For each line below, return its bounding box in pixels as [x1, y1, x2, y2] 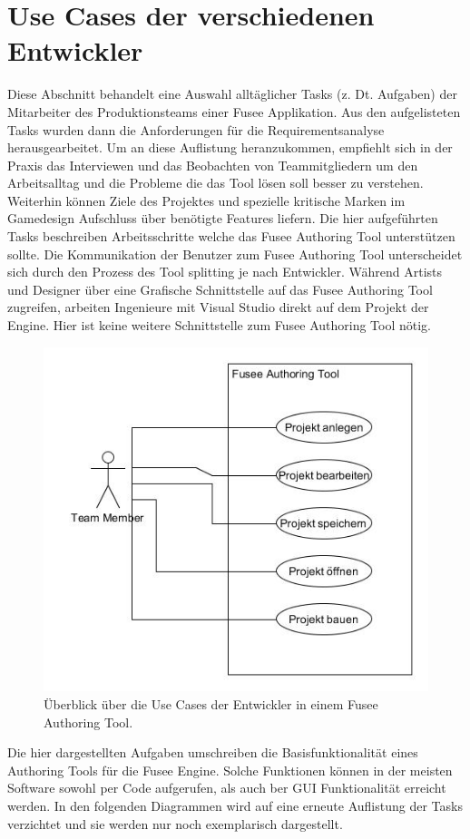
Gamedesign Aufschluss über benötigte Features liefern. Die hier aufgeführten [7, 209, 438, 228]
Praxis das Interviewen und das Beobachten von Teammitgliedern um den [7, 155, 418, 174]
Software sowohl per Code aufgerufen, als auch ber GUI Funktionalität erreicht [7, 778, 446, 797]
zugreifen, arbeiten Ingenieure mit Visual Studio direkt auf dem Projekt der [7, 298, 429, 317]
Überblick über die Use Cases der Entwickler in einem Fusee [44, 695, 378, 714]
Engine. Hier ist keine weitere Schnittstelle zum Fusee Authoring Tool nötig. [7, 316, 432, 335]
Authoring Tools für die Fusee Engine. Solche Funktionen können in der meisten [7, 760, 453, 779]
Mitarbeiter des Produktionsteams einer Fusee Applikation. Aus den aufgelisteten [7, 102, 461, 121]
